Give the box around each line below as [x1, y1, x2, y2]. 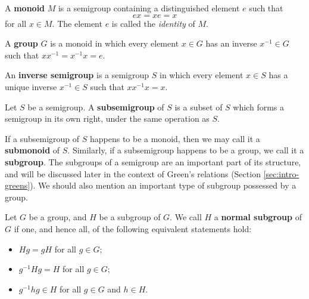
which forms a [233, 100, 284, 113]
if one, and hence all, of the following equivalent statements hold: [14, 222, 252, 235]
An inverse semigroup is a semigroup [5, 69, 149, 81]
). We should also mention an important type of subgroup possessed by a [30, 179, 296, 192]
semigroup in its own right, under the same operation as [5, 112, 210, 125]
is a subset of [174, 100, 223, 113]
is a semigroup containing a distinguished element [58, 2, 240, 14]
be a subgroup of [99, 211, 161, 223]
